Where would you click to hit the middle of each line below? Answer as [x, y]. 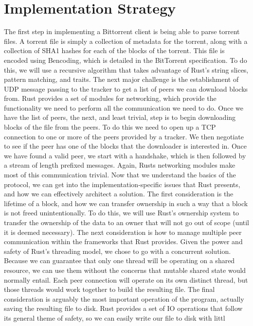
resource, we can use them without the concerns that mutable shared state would [125, 270]
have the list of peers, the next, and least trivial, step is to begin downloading [120, 117]
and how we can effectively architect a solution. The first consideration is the [119, 194]
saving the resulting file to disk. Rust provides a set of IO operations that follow [123, 308]
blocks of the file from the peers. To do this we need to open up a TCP [110, 127]
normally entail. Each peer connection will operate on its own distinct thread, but [126, 279]
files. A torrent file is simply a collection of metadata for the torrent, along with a [126, 41]
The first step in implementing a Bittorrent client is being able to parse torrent [122, 31]
